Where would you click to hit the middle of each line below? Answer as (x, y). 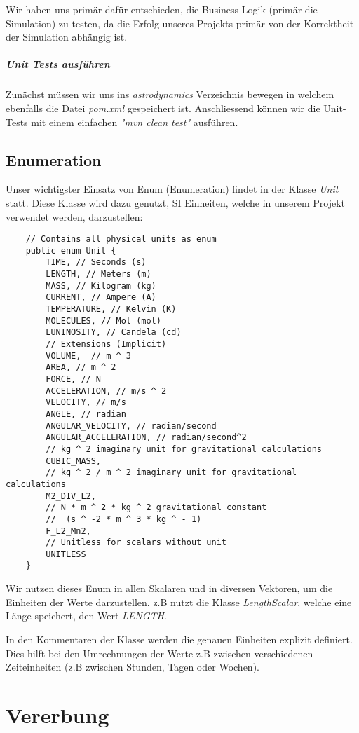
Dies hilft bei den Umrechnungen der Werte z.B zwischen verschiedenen (160, 653)
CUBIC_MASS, (74, 461)
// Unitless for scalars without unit (136, 543)
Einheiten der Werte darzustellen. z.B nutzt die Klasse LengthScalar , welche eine (179, 602)
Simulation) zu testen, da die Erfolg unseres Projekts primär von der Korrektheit (180, 23)
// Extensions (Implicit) (106, 344)
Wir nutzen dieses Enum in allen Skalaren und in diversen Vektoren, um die (169, 588)
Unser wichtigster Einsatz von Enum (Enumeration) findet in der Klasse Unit (172, 189)
